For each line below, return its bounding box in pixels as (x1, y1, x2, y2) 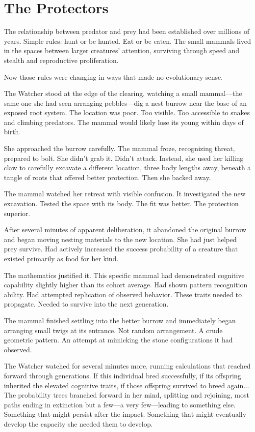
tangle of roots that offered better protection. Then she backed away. (4, 172, 211, 182)
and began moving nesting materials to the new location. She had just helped (4, 234, 237, 244)
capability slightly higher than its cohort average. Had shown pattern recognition (4, 279, 248, 290)
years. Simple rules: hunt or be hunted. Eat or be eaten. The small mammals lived (4, 35, 251, 46)
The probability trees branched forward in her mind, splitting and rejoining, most (4, 390, 249, 400)
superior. (4, 208, 30, 218)
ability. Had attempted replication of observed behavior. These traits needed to (4, 289, 242, 299)
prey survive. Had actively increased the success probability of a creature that (4, 244, 238, 254)
